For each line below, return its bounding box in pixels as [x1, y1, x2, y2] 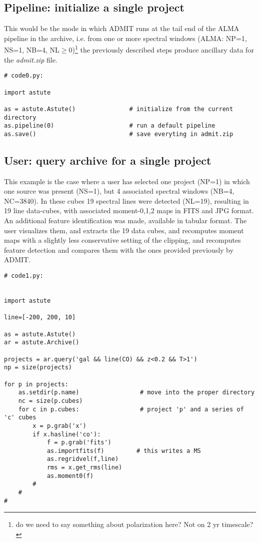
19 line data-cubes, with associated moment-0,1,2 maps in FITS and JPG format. [4, 205, 254, 216]
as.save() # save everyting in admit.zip [4, 130, 233, 138]
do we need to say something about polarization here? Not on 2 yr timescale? [15, 519, 253, 529]
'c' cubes [4, 414, 36, 421]
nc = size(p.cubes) [18, 397, 83, 404]
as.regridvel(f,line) [46, 455, 119, 463]
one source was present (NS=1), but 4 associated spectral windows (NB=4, [4, 186, 234, 196]
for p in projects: [4, 380, 68, 388]
